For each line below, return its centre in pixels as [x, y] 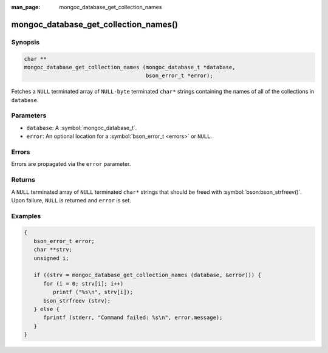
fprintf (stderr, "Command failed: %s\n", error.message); [133, 318]
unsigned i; [51, 258]
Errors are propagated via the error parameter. [71, 164]
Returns [23, 180]
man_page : [26, 7]
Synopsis [25, 42]
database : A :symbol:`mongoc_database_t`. [82, 128]
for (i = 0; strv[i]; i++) [84, 283]
